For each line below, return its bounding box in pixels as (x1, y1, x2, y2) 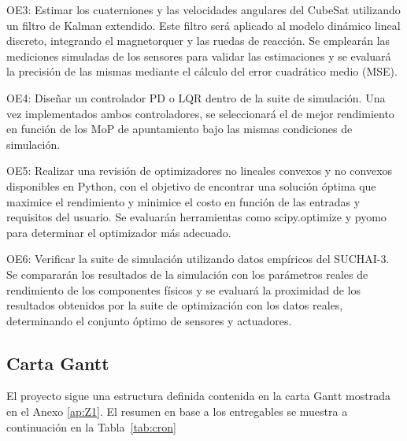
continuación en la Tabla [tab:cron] (6, 418, 176, 435)
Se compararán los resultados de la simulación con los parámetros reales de (6, 265, 368, 282)
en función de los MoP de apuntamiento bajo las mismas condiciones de (6, 120, 353, 137)
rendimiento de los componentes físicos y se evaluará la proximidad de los (6, 281, 361, 298)
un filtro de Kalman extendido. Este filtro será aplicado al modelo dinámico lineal (6, 17, 401, 33)
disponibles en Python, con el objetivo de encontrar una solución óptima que (6, 177, 376, 194)
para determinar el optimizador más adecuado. (6, 224, 231, 240)
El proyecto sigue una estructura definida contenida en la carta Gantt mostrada (6, 387, 391, 404)
